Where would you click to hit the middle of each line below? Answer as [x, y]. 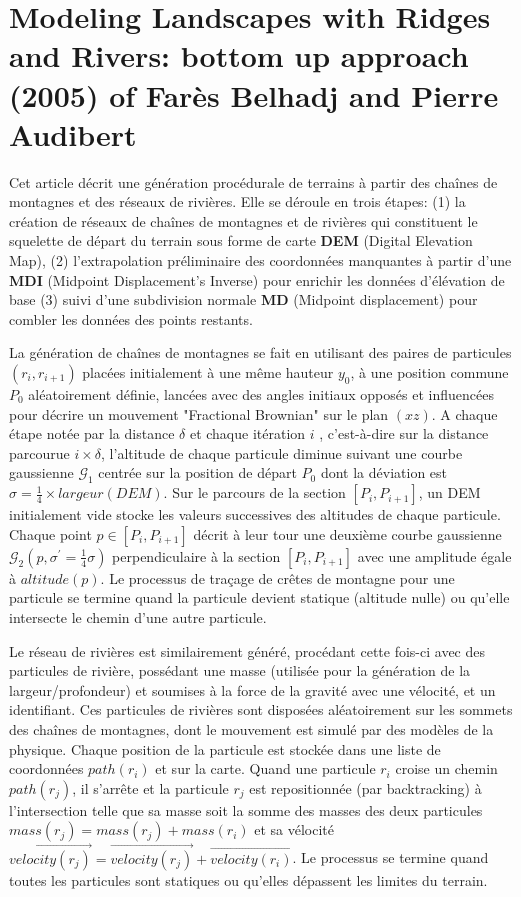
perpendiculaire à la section [196, 555]
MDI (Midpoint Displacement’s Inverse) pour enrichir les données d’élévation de [257, 279]
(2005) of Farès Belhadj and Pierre [254, 94]
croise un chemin [446, 768]
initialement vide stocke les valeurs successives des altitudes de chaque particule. [255, 514]
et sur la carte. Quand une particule [265, 768]
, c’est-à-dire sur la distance [404, 433]
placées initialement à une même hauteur [208, 372]
